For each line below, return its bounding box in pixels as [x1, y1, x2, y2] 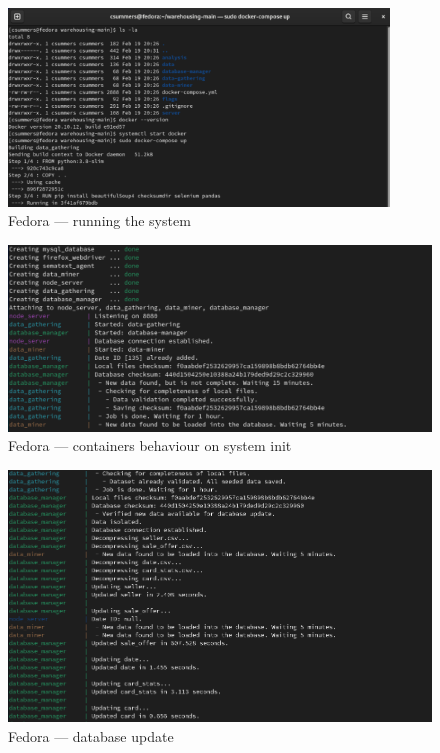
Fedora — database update [8, 725, 174, 746]
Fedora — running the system [8, 210, 191, 231]
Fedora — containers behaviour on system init [8, 435, 292, 456]
